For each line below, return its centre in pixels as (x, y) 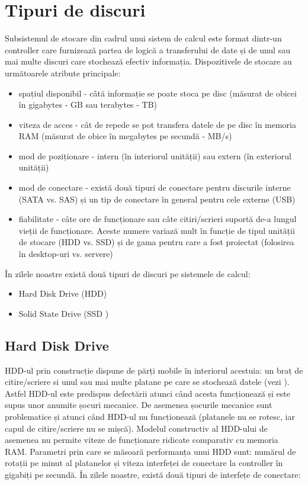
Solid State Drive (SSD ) (64, 313)
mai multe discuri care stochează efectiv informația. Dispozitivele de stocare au (148, 61)
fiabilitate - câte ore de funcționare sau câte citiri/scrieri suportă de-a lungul (158, 219)
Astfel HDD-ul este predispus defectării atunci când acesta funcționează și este (148, 393)
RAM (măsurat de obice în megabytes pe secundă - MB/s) (125, 136)
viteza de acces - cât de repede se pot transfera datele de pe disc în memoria (157, 124)
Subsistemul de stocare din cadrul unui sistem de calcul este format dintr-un (143, 38)
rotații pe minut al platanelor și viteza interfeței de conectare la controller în (144, 463)
